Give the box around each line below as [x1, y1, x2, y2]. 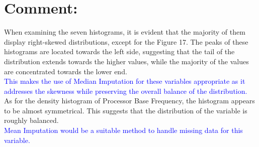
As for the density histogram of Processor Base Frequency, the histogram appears [4, 95, 255, 106]
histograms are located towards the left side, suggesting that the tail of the [4, 46, 235, 57]
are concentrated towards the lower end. [4, 66, 127, 76]
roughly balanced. [4, 115, 59, 125]
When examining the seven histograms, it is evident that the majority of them [4, 27, 245, 37]
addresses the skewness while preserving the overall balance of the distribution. [4, 85, 247, 96]
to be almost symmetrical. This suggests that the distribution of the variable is [4, 105, 247, 115]
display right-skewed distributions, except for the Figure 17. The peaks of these [4, 36, 248, 47]
